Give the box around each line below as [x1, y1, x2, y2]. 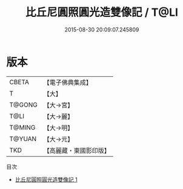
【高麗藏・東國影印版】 [43, 146, 110, 154]
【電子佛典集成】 [43, 78, 92, 87]
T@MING [9, 123, 36, 131]
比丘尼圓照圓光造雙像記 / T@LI [25, 5, 179, 19]
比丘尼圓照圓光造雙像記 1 [15, 176, 78, 183]
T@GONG [9, 101, 38, 109]
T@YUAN [9, 134, 37, 143]
